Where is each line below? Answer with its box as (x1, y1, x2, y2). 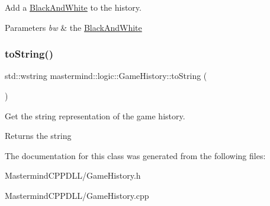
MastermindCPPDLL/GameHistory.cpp (5, 189, 149, 201)
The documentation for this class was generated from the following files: (5, 149, 266, 161)
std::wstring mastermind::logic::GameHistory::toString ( (5, 69, 207, 82)
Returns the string (5, 129, 72, 142)
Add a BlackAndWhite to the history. (5, 1, 142, 13)
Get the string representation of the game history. (5, 109, 185, 122)
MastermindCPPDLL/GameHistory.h (5, 169, 141, 182)
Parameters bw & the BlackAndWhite (5, 21, 142, 33)
